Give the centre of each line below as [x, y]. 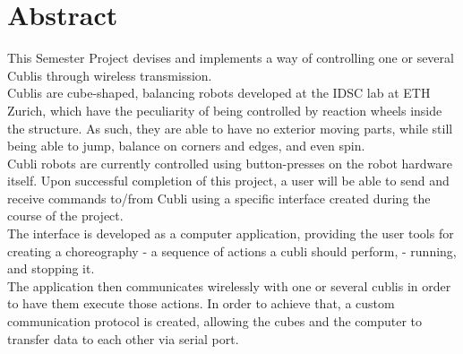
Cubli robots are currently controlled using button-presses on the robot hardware [230, 163]
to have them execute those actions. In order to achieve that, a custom [201, 303]
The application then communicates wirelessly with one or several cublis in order [229, 285]
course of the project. [65, 216]
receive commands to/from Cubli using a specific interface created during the [219, 198]
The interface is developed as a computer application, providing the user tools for [231, 233]
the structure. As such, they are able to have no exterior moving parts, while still [230, 128]
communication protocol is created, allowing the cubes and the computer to [215, 321]
